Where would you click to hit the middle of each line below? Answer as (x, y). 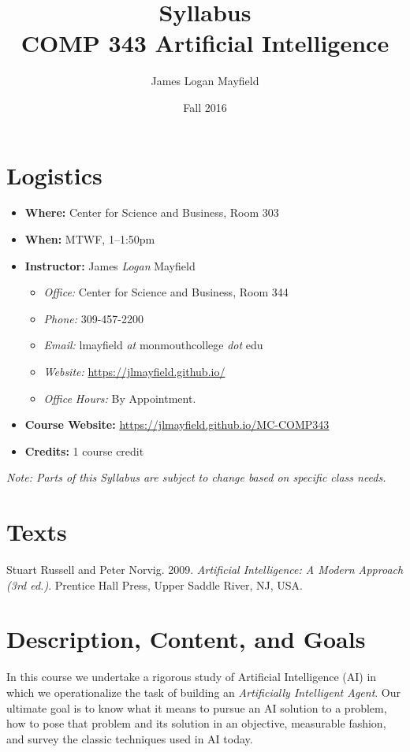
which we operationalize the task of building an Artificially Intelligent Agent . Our (204, 692)
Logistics (54, 175)
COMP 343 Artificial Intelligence (205, 43)
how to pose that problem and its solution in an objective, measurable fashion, (196, 723)
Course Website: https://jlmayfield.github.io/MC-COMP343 (177, 424)
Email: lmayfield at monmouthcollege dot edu (153, 345)
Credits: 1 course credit (84, 450)
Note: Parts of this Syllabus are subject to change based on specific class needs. (196, 477)
